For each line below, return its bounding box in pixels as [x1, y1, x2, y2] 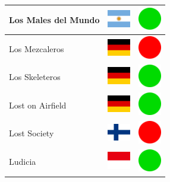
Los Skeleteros [9, 71, 61, 83]
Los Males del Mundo [9, 13, 100, 25]
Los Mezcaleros [9, 42, 64, 55]
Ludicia [9, 155, 36, 168]
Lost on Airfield [9, 98, 67, 111]
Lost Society [9, 127, 54, 139]
